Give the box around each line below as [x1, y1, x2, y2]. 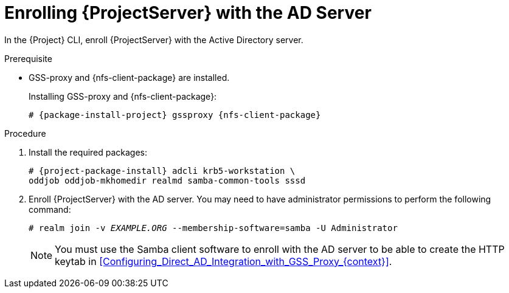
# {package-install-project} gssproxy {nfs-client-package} [29, 109, 321, 120]
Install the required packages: [29, 146, 148, 157]
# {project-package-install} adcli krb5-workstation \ [29, 165, 296, 176]
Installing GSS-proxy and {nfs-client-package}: [29, 91, 217, 102]
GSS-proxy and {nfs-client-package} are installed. [29, 72, 230, 83]
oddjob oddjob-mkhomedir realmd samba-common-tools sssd [29, 175, 306, 185]
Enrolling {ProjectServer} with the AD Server [4, 2, 372, 23]
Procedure [4, 128, 46, 139]
